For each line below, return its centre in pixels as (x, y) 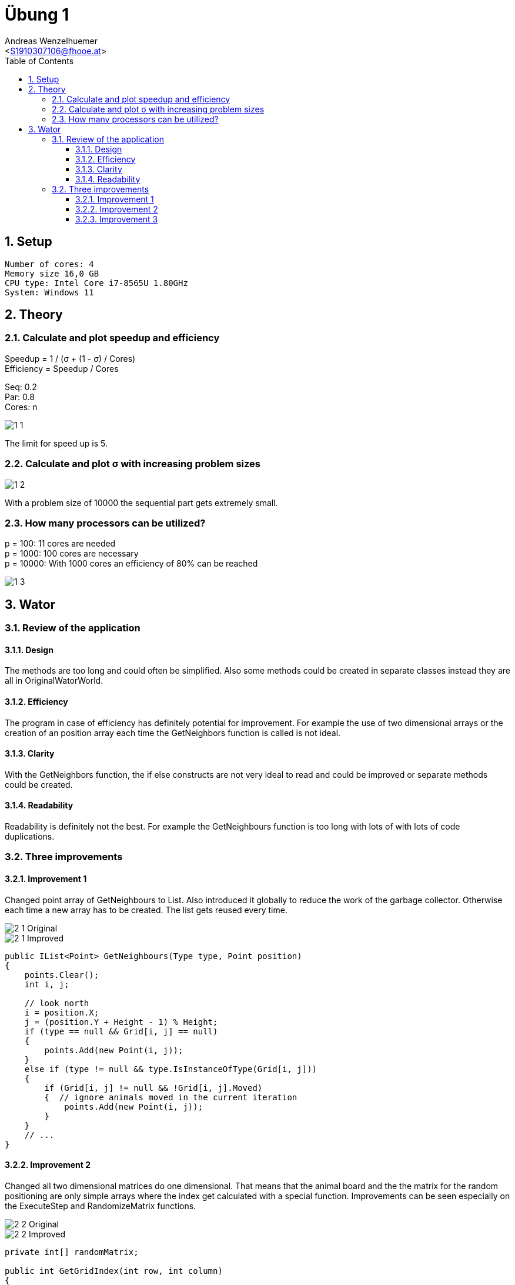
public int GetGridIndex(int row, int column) (114, 1271)
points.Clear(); (62, 975)
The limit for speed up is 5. (56, 443)
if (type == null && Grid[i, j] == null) (121, 1031)
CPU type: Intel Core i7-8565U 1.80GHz (96, 283)
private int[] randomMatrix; (72, 1252)
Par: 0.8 (20, 397)
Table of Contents (39, 61)
